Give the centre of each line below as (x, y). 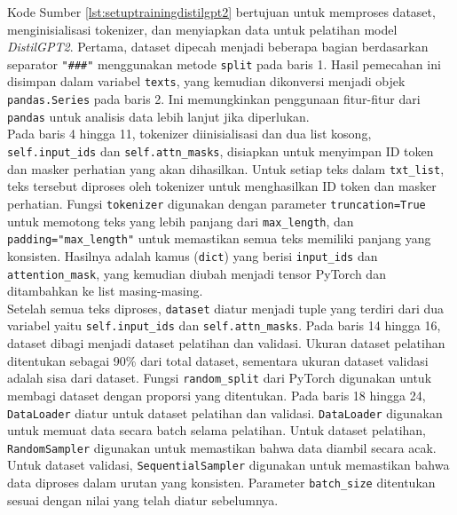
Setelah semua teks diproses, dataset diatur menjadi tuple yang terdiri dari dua (226, 308)
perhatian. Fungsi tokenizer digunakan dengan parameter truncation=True (217, 203)
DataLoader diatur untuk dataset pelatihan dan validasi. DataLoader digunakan (225, 412)
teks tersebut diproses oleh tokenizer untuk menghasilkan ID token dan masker (222, 186)
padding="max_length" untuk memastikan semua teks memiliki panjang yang (219, 238)
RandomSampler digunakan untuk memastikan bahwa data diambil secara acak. (222, 447)
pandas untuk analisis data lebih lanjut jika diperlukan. (158, 116)
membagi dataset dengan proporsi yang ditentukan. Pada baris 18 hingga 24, (217, 395)
